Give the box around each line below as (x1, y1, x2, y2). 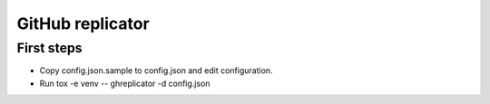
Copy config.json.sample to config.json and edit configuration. (39, 65, 273, 76)
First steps (16, 40, 83, 56)
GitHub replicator (16, 14, 150, 33)
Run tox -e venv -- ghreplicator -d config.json (39, 78, 211, 89)
